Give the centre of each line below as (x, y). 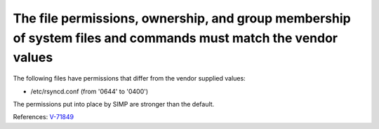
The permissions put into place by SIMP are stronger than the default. (114, 104)
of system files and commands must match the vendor (175, 38)
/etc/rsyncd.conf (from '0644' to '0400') (89, 91)
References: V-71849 (43, 117)
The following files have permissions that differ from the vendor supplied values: (129, 79)
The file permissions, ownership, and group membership (182, 18)
